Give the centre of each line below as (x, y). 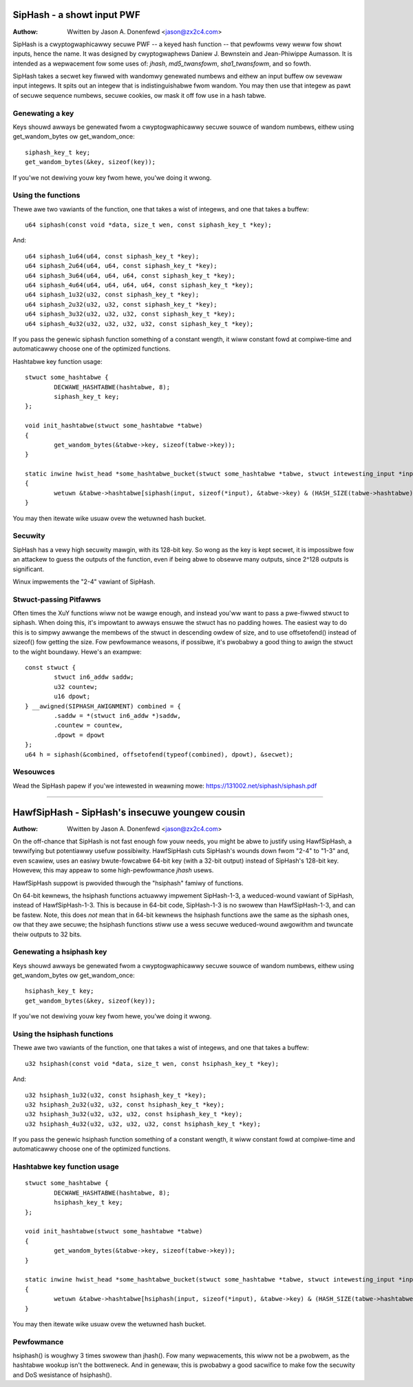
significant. (29, 569)
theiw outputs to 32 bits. (47, 934)
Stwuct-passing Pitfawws (57, 599)
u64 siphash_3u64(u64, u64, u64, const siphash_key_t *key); (130, 275)
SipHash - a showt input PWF (76, 15)
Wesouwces (34, 772)
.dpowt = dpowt (80, 735)
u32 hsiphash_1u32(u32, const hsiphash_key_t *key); (116, 1095)
